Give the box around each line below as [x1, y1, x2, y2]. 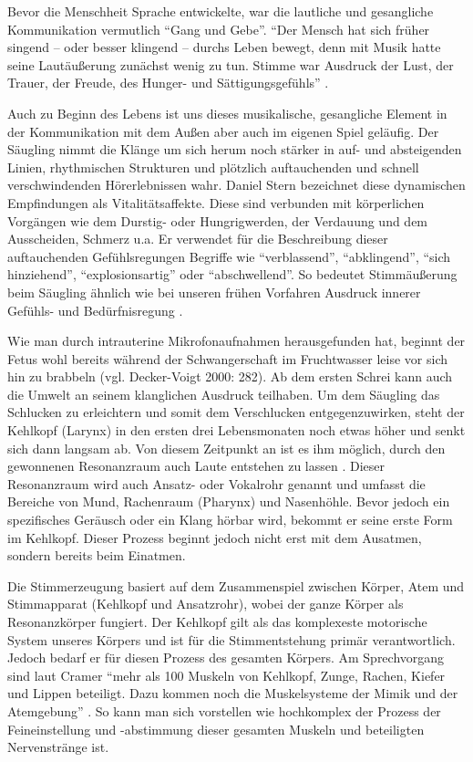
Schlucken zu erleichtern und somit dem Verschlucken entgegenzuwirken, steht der [7, 402, 465, 422]
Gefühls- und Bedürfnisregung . [7, 300, 183, 319]
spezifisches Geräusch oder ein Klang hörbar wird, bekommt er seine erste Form [7, 510, 453, 529]
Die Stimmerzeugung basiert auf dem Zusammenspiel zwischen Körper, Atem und [7, 576, 465, 595]
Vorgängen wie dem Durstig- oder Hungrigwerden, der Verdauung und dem [7, 211, 428, 230]
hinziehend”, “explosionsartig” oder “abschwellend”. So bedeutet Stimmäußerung [7, 265, 458, 284]
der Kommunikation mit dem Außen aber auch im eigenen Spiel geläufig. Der [7, 121, 439, 141]
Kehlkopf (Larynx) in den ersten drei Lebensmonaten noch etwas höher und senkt [7, 421, 466, 440]
